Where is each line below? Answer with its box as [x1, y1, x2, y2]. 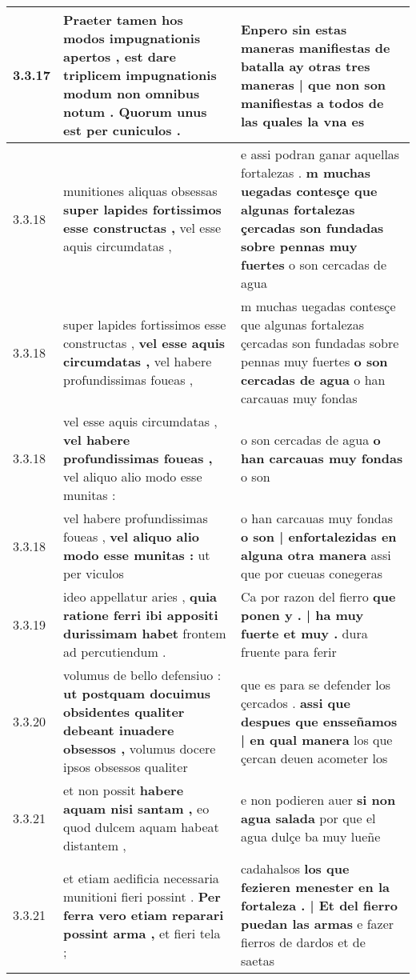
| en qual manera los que [241, 730, 393, 749]
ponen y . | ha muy [241, 606, 364, 624]
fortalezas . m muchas [241, 163, 371, 182]
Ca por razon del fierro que [241, 587, 396, 606]
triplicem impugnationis [63, 66, 217, 84]
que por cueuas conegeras [241, 564, 383, 582]
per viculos [63, 564, 124, 582]
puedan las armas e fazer [241, 914, 394, 933]
